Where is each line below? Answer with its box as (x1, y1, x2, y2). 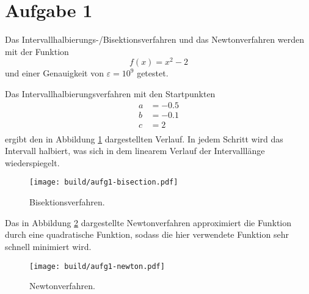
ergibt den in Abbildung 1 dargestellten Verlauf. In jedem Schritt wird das (5, 132, 283, 145)
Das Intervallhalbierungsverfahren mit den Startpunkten (5, 87, 216, 100)
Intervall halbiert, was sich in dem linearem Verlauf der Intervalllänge (5, 144, 265, 157)
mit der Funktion (5, 45, 69, 57)
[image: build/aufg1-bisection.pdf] (29, 178, 178, 187)
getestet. (137, 67, 169, 79)
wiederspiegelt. (5, 156, 60, 169)
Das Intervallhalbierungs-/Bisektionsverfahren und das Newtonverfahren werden (5, 33, 304, 46)
